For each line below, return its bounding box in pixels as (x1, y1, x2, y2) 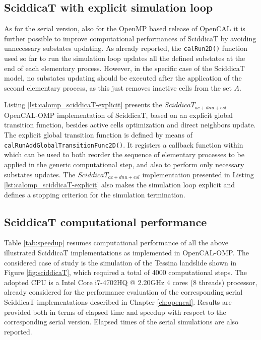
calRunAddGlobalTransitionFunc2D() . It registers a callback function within (4, 139, 243, 150)
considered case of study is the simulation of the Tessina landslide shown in (4, 257, 237, 267)
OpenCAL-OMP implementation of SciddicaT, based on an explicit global (4, 109, 233, 120)
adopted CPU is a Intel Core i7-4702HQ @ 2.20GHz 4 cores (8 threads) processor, (4, 277, 257, 287)
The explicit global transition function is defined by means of (4, 129, 193, 140)
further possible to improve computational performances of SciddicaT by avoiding (4, 33, 256, 43)
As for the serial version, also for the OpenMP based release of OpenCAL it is (4, 23, 245, 34)
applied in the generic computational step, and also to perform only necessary (4, 159, 244, 169)
